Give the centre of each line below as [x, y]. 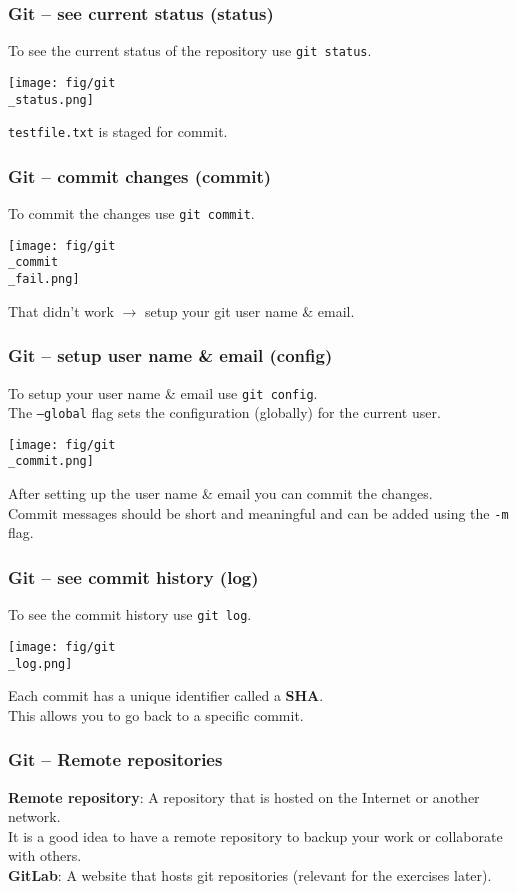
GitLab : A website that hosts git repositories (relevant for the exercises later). [250, 874]
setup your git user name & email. [249, 310]
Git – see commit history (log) [133, 576]
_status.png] [51, 99]
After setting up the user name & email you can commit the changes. [220, 493]
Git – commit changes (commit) [140, 175]
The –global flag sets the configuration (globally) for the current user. [224, 412]
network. [34, 816]
